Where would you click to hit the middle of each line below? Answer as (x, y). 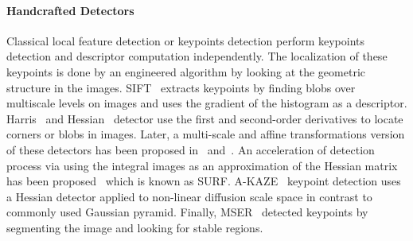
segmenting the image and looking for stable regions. (135, 227)
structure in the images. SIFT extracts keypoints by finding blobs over (181, 87)
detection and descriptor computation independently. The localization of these (197, 56)
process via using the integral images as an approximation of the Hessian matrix (202, 165)
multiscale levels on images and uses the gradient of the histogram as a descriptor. (207, 103)
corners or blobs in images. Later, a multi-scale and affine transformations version (206, 134)
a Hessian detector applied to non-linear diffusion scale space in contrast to (189, 196)
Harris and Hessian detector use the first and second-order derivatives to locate (205, 118)
